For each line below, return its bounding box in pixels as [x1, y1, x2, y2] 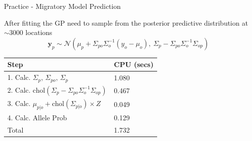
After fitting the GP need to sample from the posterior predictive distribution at [4, 17, 248, 28]
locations [25, 27, 52, 37]
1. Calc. [7, 72, 31, 82]
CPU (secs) [114, 59, 154, 70]
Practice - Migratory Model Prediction [4, 1, 121, 11]
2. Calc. [7, 84, 31, 95]
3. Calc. [7, 98, 31, 108]
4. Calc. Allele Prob [7, 112, 67, 123]
